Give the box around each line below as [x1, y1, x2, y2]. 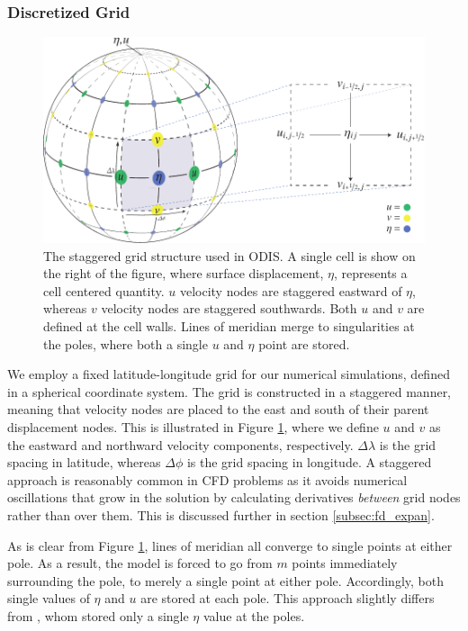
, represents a [334, 264, 408, 283]
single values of [7, 589, 90, 608]
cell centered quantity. [43, 281, 165, 300]
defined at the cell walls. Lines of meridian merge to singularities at [43, 316, 415, 335]
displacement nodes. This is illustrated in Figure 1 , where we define [7, 417, 379, 436]
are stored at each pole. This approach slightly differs [140, 589, 435, 608]
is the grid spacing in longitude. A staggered [186, 453, 432, 472]
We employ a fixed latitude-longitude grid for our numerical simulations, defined [7, 365, 450, 383]
